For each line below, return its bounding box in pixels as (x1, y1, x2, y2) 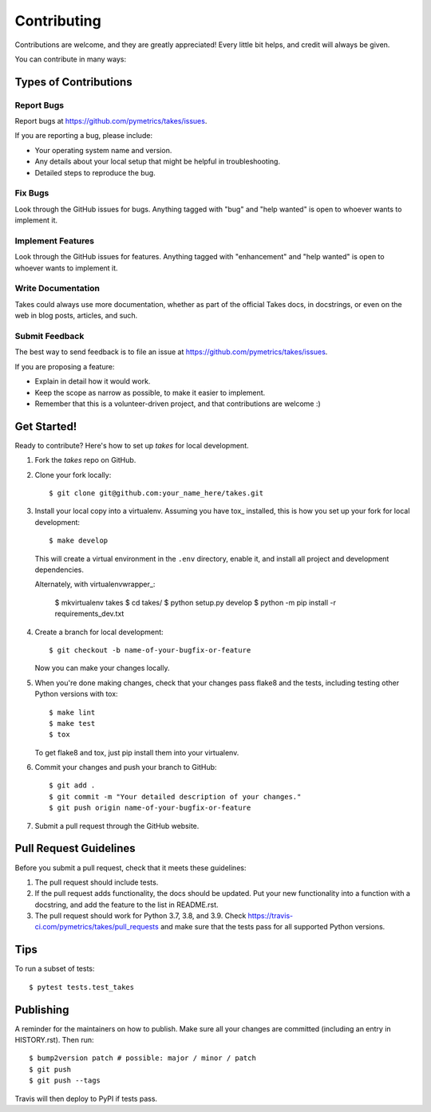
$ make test (49, 719, 96, 728)
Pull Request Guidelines (14, 842, 136, 855)
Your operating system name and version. (34, 145, 172, 155)
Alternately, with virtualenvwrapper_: (34, 579, 156, 590)
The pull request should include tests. (34, 877, 159, 887)
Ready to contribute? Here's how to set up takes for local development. (14, 440, 249, 450)
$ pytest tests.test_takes (29, 982, 135, 992)
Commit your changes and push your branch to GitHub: (34, 763, 217, 772)
